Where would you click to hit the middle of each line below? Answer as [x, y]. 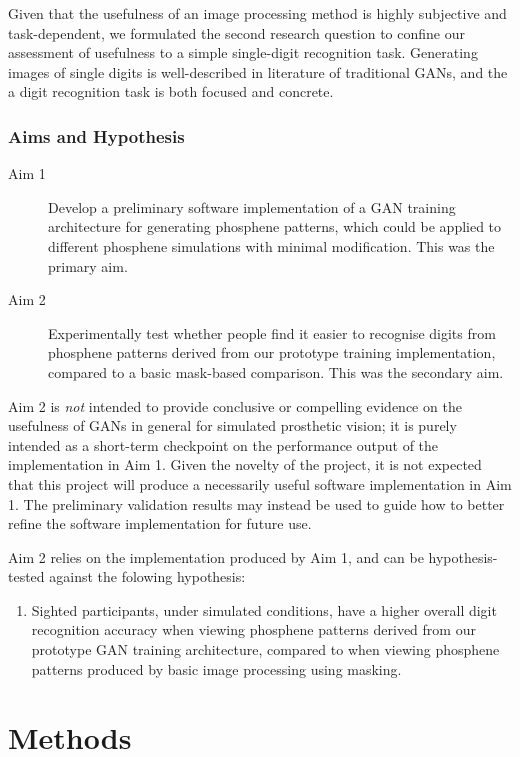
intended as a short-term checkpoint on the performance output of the [223, 444]
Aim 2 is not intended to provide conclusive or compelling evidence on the [235, 405]
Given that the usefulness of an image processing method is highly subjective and [257, 13]
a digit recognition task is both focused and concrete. [171, 91]
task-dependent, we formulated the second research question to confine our [237, 32]
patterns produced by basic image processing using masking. [216, 668]
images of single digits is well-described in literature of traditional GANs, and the [258, 71]
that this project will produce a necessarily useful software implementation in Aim [260, 483]
